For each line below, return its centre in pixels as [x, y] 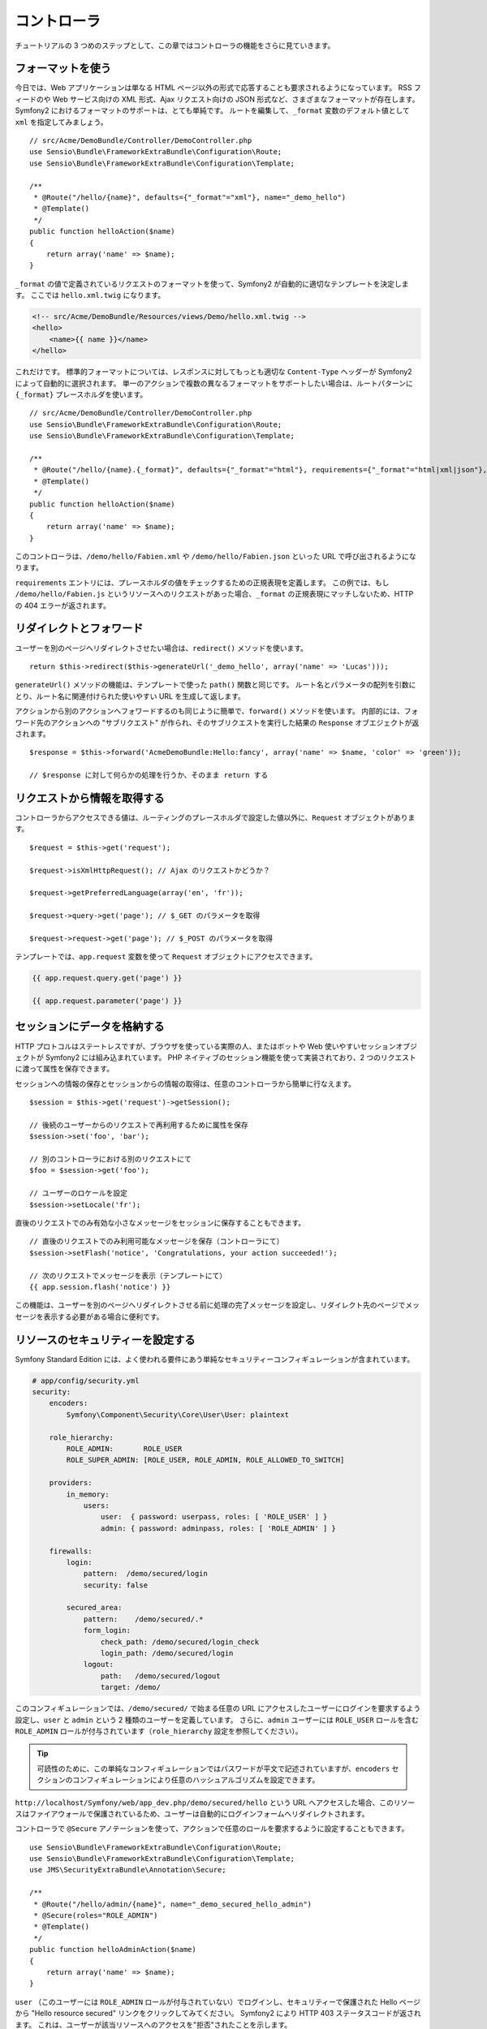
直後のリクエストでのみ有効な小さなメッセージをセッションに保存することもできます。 [160, 1223]
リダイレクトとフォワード [79, 629]
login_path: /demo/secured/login [167, 1653]
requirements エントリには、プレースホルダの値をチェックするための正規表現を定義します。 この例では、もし [202, 582]
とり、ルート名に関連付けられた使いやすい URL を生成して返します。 [130, 696]
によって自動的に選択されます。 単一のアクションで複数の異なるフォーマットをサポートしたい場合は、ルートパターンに [214, 383]
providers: [71, 1483]
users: [96, 1505]
